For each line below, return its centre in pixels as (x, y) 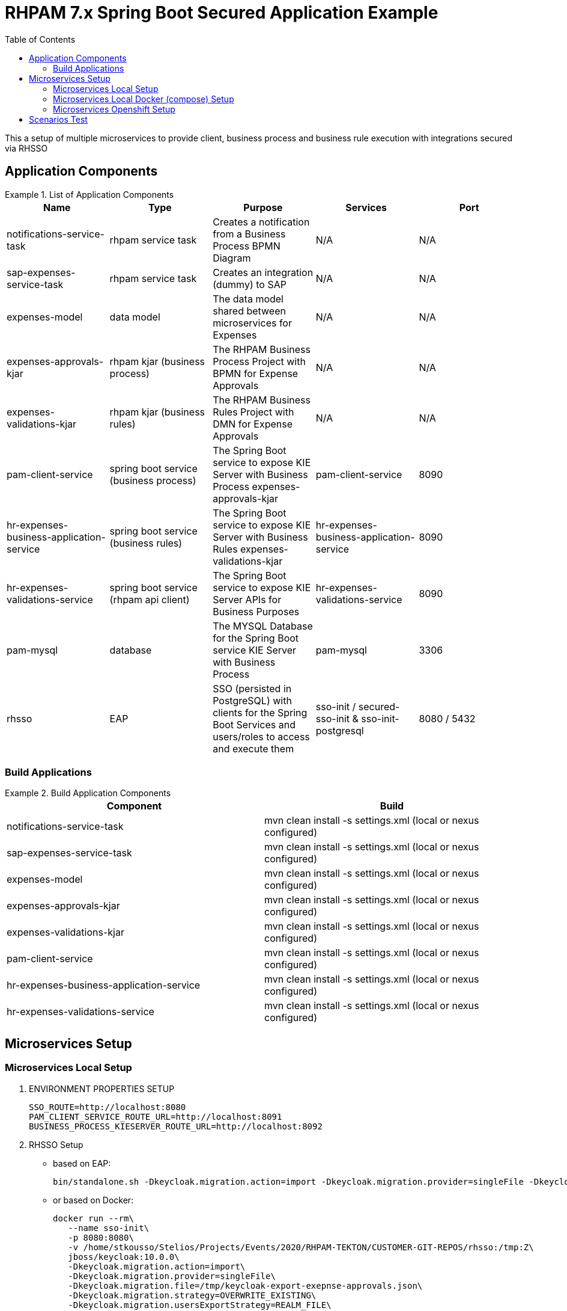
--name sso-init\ (109, 1228)
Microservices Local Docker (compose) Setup (144, 99)
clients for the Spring (260, 712)
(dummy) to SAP (250, 284)
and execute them (253, 748)
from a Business (249, 234)
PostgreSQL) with (252, 700)
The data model (248, 299)
